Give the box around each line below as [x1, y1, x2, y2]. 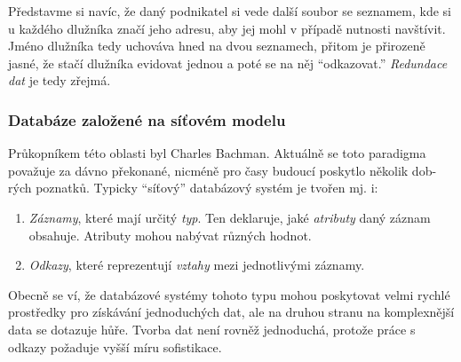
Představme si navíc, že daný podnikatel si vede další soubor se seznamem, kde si [8, 2, 451, 20]
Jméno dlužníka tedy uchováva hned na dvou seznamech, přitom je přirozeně [8, 36, 425, 55]
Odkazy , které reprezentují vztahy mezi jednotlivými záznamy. [28, 256, 365, 274]
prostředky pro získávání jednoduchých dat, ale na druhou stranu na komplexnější [8, 303, 455, 321]
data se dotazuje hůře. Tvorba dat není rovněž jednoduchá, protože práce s [8, 319, 416, 338]
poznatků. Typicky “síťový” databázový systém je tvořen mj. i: [36, 178, 378, 197]
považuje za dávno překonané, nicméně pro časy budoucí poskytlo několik [8, 161, 409, 179]
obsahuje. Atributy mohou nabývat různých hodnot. [28, 225, 312, 244]
